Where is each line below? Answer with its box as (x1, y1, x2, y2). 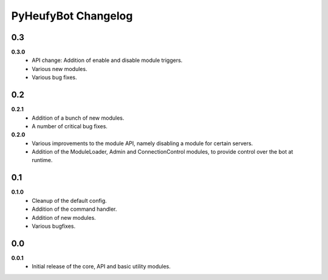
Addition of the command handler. (32, 205, 117, 213)
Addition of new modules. (32, 214, 97, 221)
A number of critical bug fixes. (32, 122, 108, 130)
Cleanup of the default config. (32, 197, 108, 204)
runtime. (32, 157, 53, 164)
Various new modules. (32, 65, 87, 72)
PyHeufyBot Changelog (11, 9, 133, 22)
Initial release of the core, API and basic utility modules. (32, 263, 171, 270)
